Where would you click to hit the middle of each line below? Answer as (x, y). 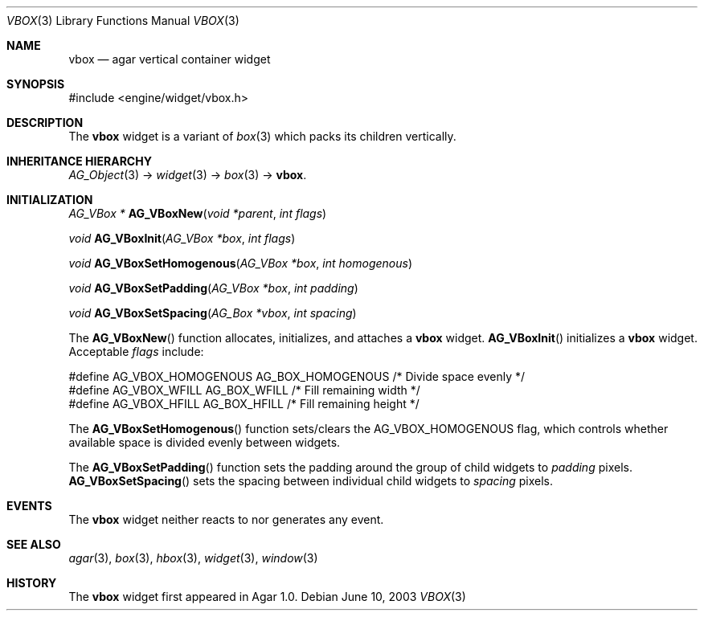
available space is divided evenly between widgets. (205, 442)
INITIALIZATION (50, 200)
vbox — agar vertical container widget (170, 59)
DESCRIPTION (45, 123)
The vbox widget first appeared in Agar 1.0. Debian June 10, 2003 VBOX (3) (267, 597)
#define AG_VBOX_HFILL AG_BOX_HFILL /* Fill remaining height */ (244, 404)
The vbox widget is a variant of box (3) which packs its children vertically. (262, 136)
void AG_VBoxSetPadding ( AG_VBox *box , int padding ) (213, 288)
